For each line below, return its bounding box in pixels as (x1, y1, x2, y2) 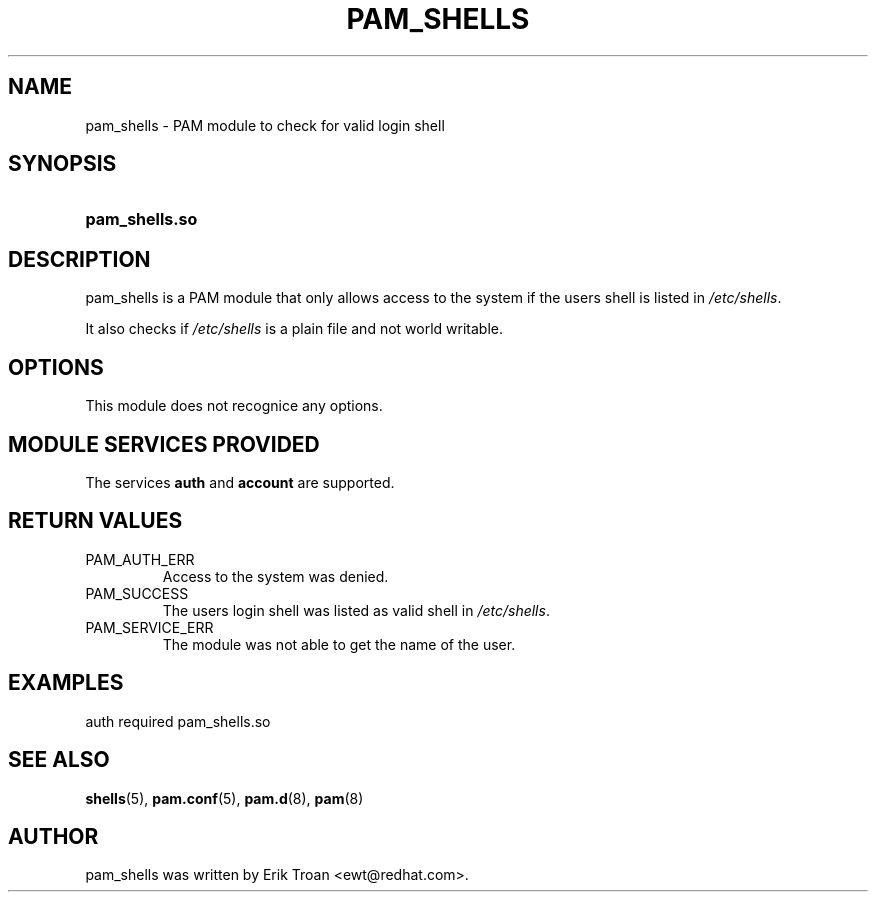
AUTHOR (8, 823, 99, 849)
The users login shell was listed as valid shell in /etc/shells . (162, 601, 550, 619)
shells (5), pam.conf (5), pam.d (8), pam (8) (85, 789, 364, 807)
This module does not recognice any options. (85, 397, 383, 415)
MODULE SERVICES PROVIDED (8, 431, 320, 457)
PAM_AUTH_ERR (85, 550, 195, 568)
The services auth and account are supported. (85, 473, 395, 491)
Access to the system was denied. (162, 567, 389, 585)
